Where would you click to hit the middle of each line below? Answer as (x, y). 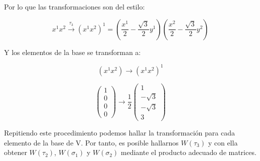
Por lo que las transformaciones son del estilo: (75, 6)
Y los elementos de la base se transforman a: (73, 52)
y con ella (223, 142)
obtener (16, 152)
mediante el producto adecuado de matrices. (188, 152)
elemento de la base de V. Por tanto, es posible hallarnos (91, 142)
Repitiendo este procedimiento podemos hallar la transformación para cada (119, 132)
